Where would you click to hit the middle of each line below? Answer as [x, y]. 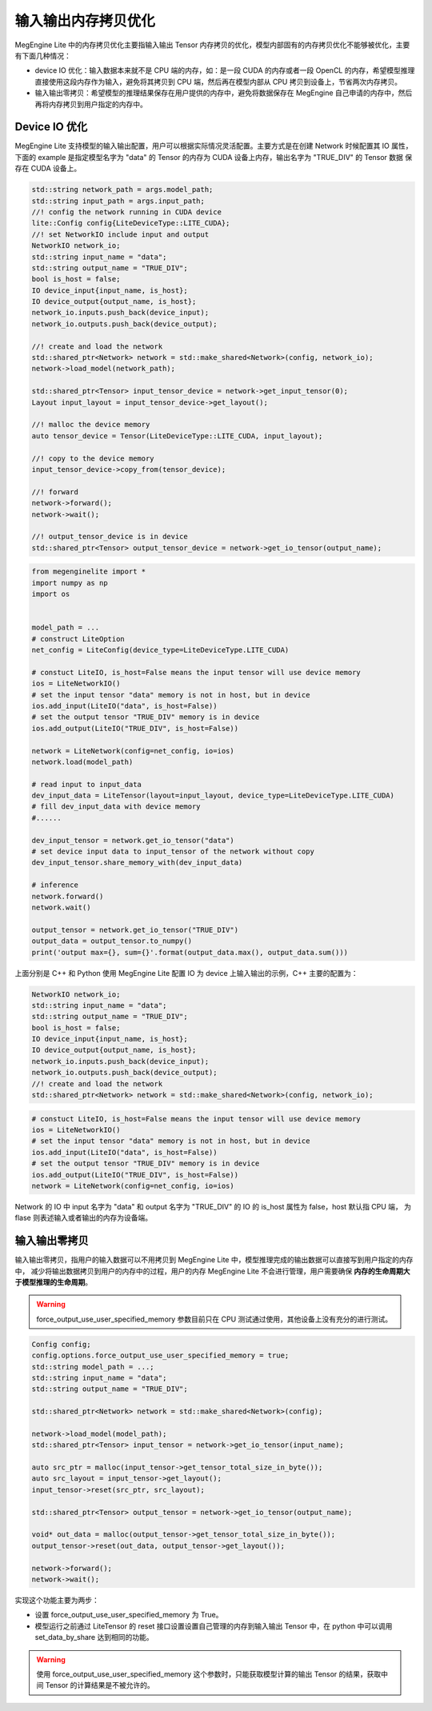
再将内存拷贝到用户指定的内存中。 [91, 104]
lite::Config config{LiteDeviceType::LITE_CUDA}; [131, 223]
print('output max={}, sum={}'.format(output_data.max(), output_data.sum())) [190, 952]
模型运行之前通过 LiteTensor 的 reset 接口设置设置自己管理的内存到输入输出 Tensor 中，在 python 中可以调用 [214, 1626]
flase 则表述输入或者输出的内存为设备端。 [83, 1218]
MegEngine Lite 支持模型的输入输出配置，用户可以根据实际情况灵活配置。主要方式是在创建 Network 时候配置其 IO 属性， [214, 146]
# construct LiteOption [78, 639]
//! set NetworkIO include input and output [120, 234]
